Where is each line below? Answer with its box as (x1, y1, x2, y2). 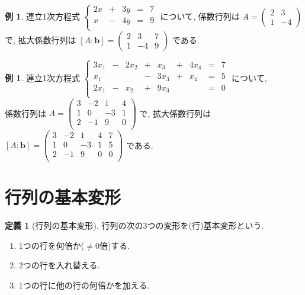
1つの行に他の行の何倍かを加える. (18, 278, 150, 291)
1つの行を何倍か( (18, 239, 85, 251)
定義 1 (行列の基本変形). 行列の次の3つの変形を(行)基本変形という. (5, 219, 264, 232)
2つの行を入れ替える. (18, 259, 100, 271)
